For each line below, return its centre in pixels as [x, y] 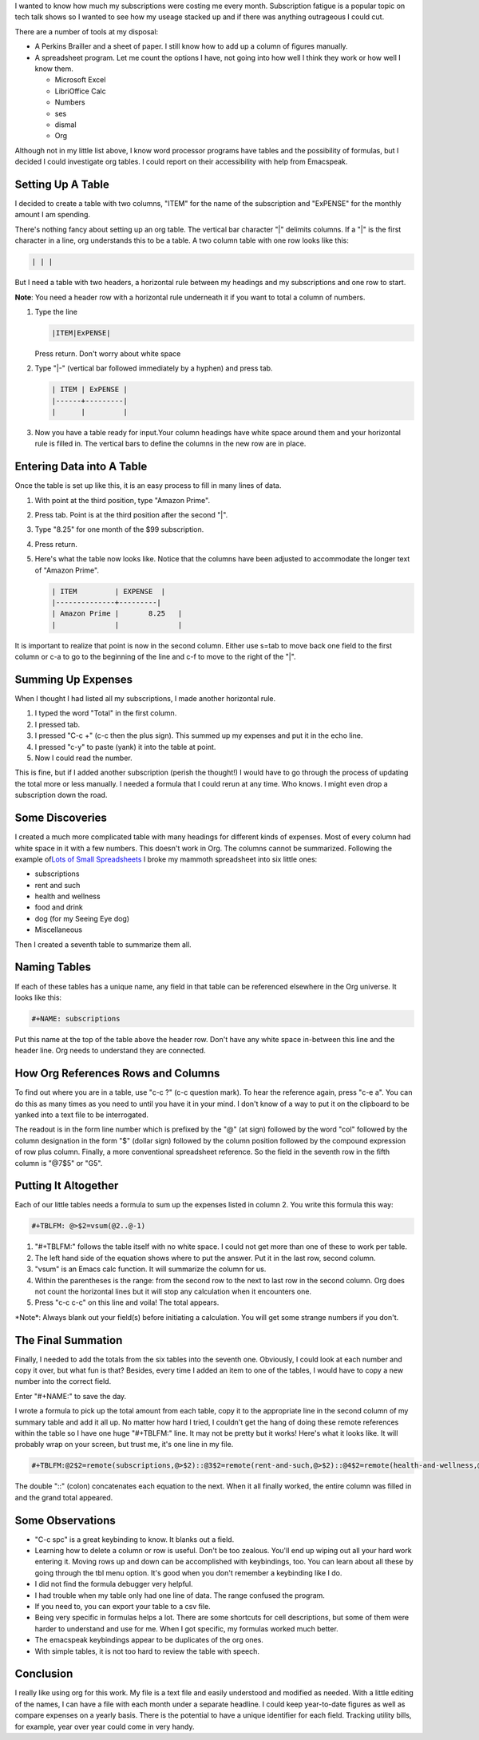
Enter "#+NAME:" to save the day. [71, 1396]
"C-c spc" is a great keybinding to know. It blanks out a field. [135, 1539]
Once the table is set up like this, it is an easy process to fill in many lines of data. [148, 486]
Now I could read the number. [83, 758]
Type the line [56, 311]
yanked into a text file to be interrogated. [82, 1115]
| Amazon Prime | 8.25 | [117, 614]
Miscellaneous [59, 929]
